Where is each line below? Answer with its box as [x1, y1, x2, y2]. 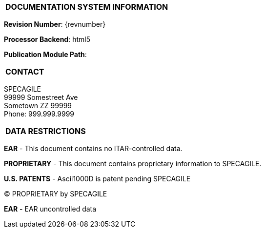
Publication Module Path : [4, 50, 87, 58]
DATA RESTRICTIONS [5, 126, 86, 136]
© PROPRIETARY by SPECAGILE [4, 190, 107, 198]
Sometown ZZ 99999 [4, 101, 72, 110]
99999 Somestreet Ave [4, 93, 78, 101]
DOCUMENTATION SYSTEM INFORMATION [5, 2, 168, 12]
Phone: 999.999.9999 [4, 110, 74, 118]
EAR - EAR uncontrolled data [4, 205, 97, 213]
